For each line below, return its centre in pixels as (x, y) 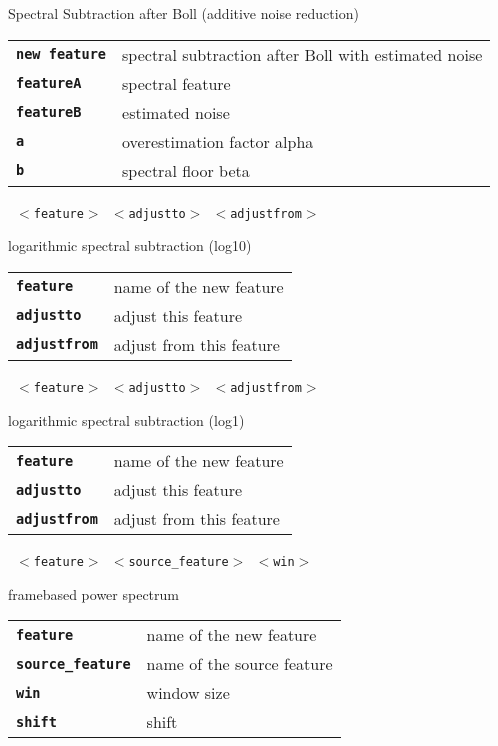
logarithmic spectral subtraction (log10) (130, 245)
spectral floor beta (186, 170)
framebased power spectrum (93, 593)
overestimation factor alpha (218, 141)
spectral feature (176, 83)
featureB (49, 112)
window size (188, 693)
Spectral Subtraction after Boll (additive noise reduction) (183, 13)
